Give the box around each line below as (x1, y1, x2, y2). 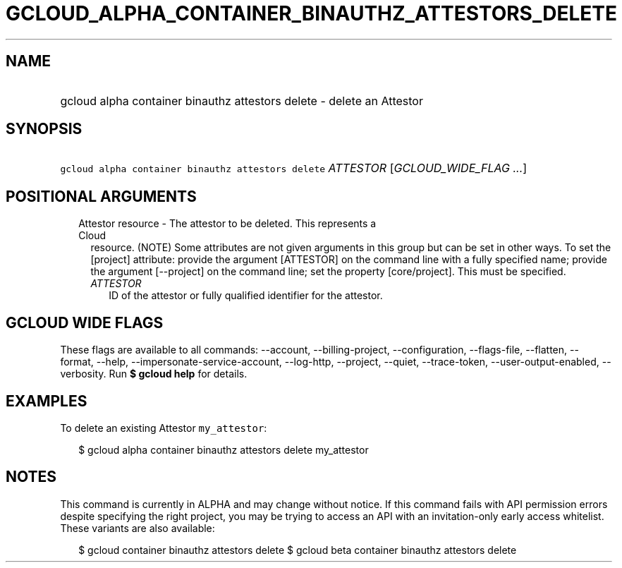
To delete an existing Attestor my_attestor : (60, 421, 267, 434)
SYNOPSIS (6, 120, 83, 138)
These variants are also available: (60, 521, 215, 534)
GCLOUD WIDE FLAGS (6, 313, 164, 332)
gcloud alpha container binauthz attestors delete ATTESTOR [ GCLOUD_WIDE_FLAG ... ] (60, 161, 528, 176)
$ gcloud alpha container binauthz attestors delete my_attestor (78, 443, 369, 456)
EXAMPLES (6, 392, 87, 410)
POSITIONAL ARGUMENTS (6, 187, 197, 205)
